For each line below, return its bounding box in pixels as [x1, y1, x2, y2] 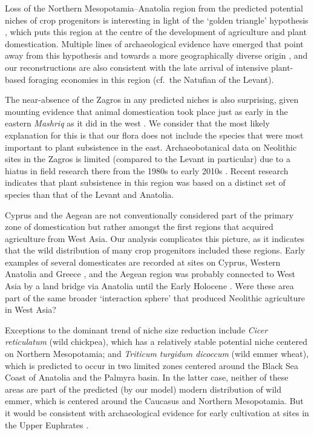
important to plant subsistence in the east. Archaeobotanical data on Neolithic [5, 140, 297, 153]
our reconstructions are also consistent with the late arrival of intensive [5, 61, 269, 73]
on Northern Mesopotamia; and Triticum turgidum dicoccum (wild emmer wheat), [5, 347, 309, 360]
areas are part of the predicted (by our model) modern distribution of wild [5, 382, 282, 395]
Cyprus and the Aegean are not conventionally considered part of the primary [5, 208, 294, 221]
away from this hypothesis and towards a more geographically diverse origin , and [5, 49, 308, 62]
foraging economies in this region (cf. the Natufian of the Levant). [28, 73, 274, 85]
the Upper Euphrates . [5, 418, 89, 431]
